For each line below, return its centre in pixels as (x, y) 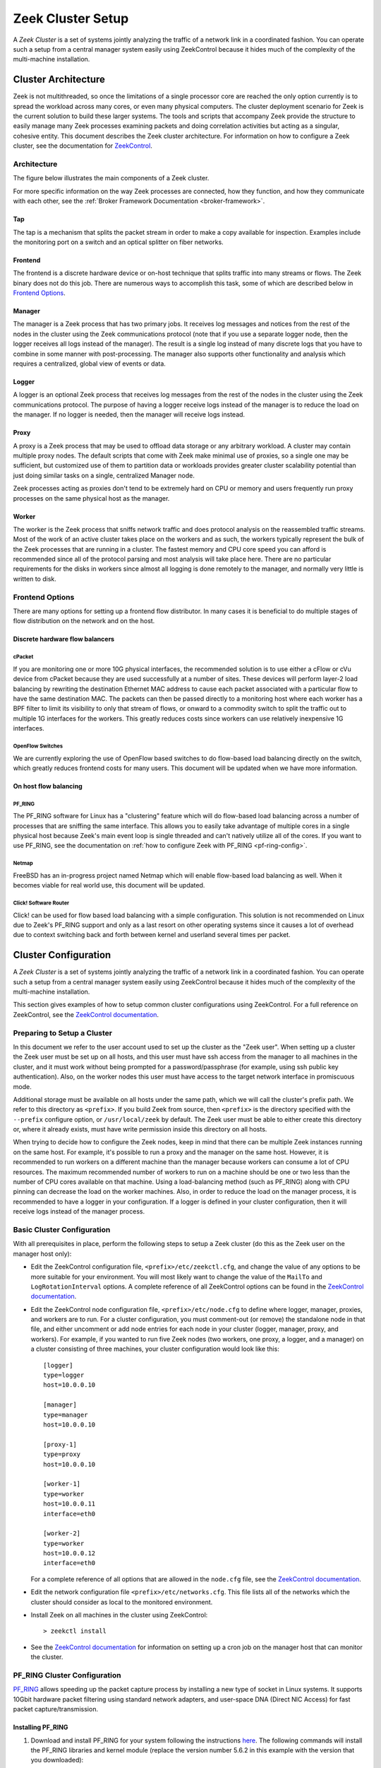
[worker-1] (62, 1484)
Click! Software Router (41, 903)
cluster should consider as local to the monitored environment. (122, 1602)
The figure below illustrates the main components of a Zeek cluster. (111, 178)
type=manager (66, 1415)
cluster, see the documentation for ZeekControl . (83, 146)
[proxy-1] (60, 1444)
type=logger (64, 1375)
